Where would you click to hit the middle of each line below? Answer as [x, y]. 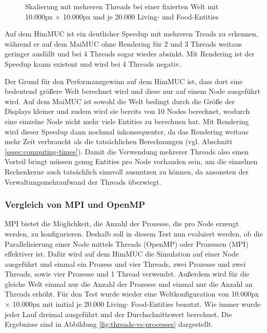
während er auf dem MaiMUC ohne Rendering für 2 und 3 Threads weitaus [123, 43]
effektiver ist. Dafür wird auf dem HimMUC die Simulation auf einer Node [122, 254]
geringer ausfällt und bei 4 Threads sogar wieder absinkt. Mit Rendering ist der [130, 54]
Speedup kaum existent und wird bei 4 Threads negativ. [93, 63]
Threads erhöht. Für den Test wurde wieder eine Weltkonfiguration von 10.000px [132, 294]
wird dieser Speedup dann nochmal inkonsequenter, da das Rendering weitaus [127, 131]
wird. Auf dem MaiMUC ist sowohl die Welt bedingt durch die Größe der [120, 101]
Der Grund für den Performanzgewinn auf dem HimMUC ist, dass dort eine [124, 81]
